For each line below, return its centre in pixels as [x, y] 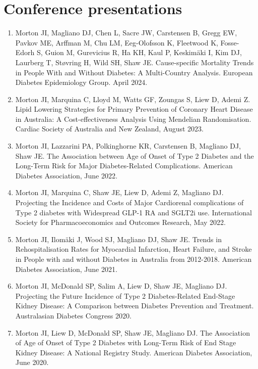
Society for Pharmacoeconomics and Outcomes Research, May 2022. [120, 222]
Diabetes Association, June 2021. [66, 269]
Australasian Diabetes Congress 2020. [73, 315]
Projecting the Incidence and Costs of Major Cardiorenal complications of [130, 202]
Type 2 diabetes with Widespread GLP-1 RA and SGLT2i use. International [134, 212]
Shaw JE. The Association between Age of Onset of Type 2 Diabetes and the [135, 155]
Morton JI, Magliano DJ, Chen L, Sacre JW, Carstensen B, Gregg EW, [126, 33]
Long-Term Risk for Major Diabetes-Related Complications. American [124, 166]
